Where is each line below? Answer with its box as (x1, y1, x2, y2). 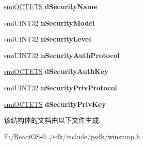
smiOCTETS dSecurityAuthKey (4, 66, 109, 76)
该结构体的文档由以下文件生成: (4, 115, 101, 125)
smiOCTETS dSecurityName (4, 1, 97, 11)
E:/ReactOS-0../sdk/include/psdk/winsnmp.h (4, 131, 140, 141)
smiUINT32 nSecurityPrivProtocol (4, 82, 117, 92)
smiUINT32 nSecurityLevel (4, 34, 91, 44)
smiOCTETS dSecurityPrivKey (4, 99, 106, 109)
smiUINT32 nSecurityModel (4, 17, 95, 28)
